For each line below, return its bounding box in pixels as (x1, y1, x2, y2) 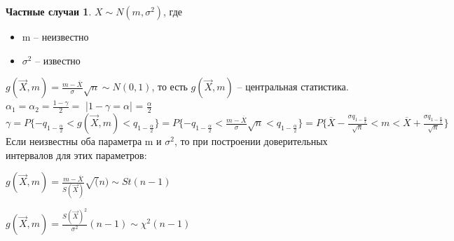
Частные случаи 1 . (6, 4, 92, 18)
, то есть (151, 79, 188, 94)
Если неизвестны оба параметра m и (6, 134, 162, 149)
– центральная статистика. (237, 79, 349, 94)
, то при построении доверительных (174, 134, 328, 149)
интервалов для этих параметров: (6, 147, 147, 162)
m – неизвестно (22, 29, 89, 43)
